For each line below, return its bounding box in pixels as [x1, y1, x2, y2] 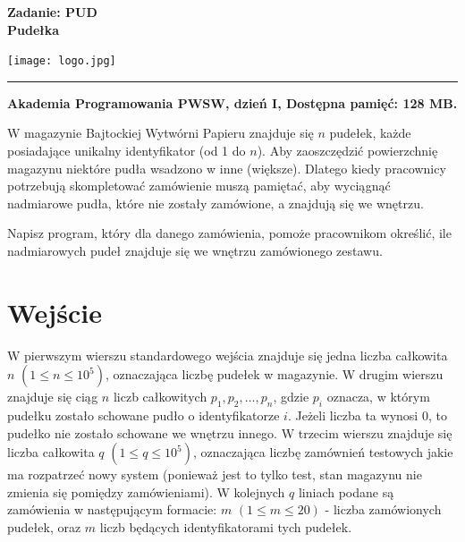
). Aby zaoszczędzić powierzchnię [257, 141, 438, 160]
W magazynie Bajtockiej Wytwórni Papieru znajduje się [7, 123, 314, 142]
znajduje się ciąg [7, 387, 98, 406]
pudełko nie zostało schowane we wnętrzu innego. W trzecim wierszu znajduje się [7, 423, 452, 442]
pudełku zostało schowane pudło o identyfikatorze [7, 406, 280, 425]
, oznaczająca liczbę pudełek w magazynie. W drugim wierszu [105, 365, 444, 384]
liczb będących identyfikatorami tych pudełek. [99, 518, 352, 537]
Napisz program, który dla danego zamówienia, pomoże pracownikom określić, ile [7, 224, 452, 242]
